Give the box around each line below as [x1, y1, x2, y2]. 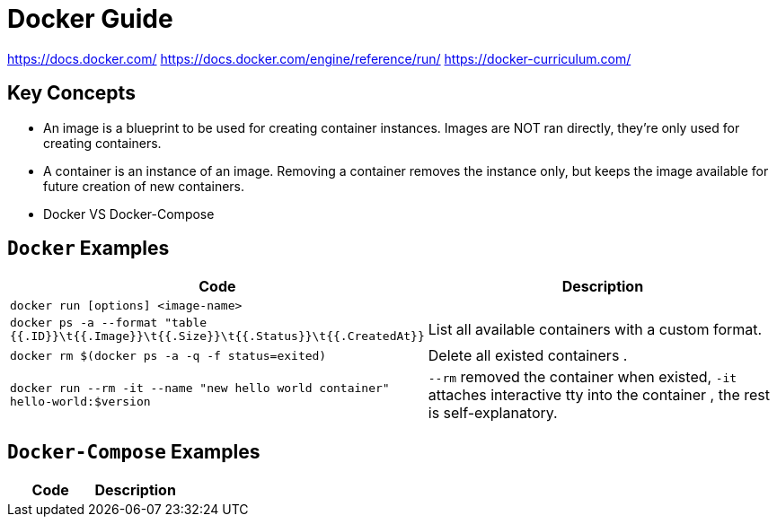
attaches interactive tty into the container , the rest [428, 386, 771, 405]
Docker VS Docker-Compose [43, 205, 215, 222]
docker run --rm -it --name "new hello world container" [10, 381, 390, 396]
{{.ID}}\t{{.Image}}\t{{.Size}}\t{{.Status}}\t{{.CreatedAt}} [10, 329, 425, 344]
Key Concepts [7, 82, 136, 105]
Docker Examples [7, 237, 170, 260]
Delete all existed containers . [428, 346, 628, 365]
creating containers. [43, 135, 162, 151]
